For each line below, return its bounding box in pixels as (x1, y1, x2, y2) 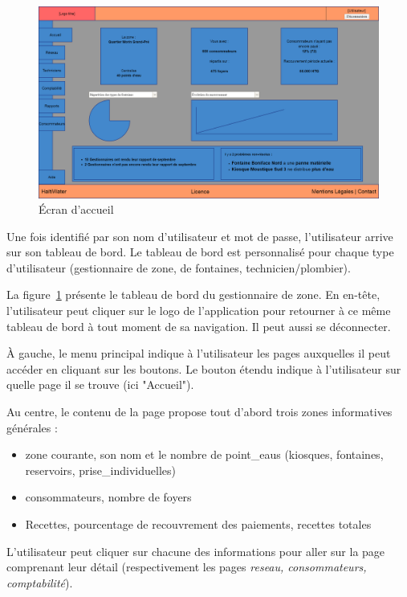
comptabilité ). (6, 574, 73, 591)
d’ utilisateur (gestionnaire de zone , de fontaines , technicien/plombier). (6, 259, 351, 276)
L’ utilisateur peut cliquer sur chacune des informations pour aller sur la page (6, 542, 385, 559)
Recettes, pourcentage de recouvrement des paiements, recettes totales (25, 516, 372, 532)
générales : (6, 419, 58, 435)
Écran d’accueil (39, 201, 114, 218)
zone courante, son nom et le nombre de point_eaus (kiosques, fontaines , (25, 446, 384, 463)
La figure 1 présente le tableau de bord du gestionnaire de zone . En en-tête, (6, 286, 381, 303)
